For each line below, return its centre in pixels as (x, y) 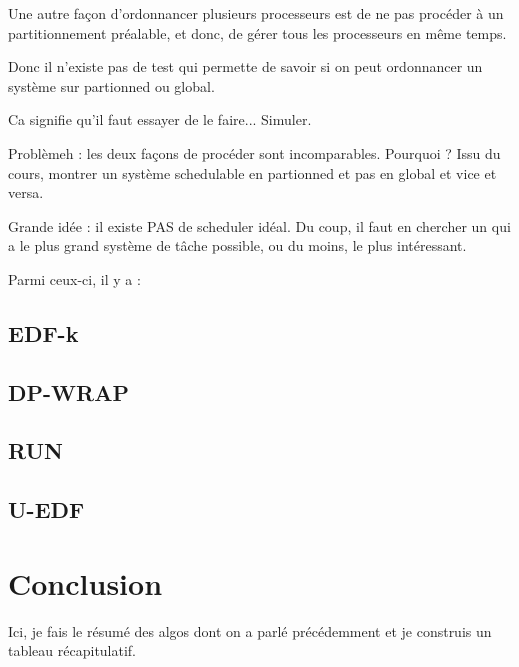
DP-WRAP (68, 391)
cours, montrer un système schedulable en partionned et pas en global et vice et (252, 172)
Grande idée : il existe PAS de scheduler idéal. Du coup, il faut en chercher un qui (259, 225)
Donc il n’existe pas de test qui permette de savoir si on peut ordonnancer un (245, 66)
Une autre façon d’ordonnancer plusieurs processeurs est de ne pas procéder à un (256, 13)
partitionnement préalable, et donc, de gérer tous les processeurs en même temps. (257, 32)
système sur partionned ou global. (111, 85)
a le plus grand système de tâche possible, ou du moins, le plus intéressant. (237, 245)
